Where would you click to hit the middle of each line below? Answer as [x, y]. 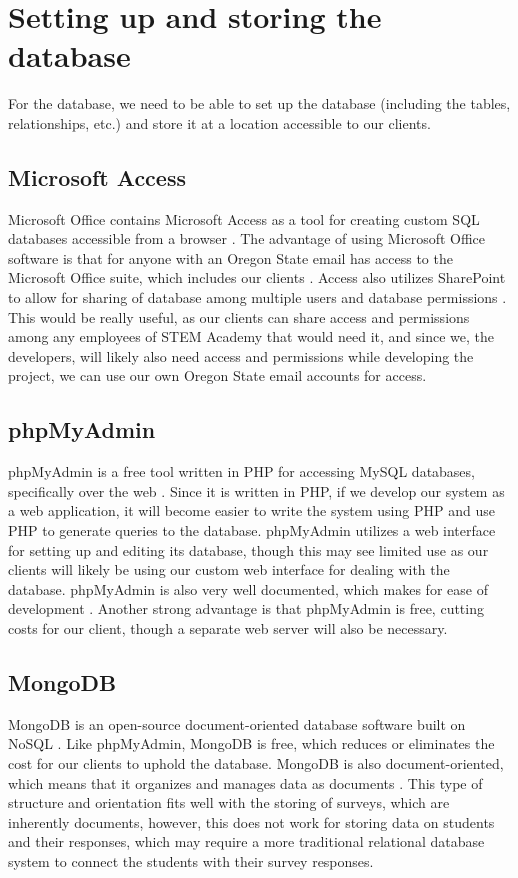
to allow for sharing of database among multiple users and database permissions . [257, 297]
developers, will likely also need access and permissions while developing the [241, 355]
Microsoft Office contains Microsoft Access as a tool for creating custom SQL [244, 218]
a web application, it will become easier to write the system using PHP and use [251, 510]
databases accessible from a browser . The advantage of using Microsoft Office [247, 238]
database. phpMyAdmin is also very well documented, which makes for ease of [248, 588]
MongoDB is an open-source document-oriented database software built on [237, 723]
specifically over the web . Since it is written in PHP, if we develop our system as [256, 490]
